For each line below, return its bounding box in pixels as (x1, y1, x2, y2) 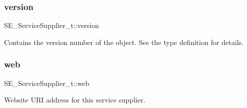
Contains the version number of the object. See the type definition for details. (4, 36, 244, 47)
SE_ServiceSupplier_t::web (4, 77, 90, 88)
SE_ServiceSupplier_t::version (4, 20, 99, 30)
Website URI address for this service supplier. (4, 94, 146, 105)
